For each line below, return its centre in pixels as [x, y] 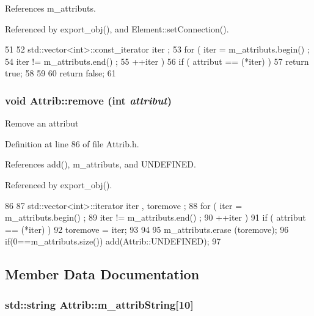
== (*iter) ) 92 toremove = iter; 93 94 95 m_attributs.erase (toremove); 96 [147, 229]
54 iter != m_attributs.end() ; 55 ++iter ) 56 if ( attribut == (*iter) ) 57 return [157, 61]
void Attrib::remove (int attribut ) [88, 100]
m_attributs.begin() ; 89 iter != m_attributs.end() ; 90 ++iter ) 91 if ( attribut [155, 217]
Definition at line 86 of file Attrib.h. [72, 143]
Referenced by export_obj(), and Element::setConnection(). [117, 28]
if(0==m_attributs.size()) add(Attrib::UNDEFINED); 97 [113, 241]
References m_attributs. [50, 8]
